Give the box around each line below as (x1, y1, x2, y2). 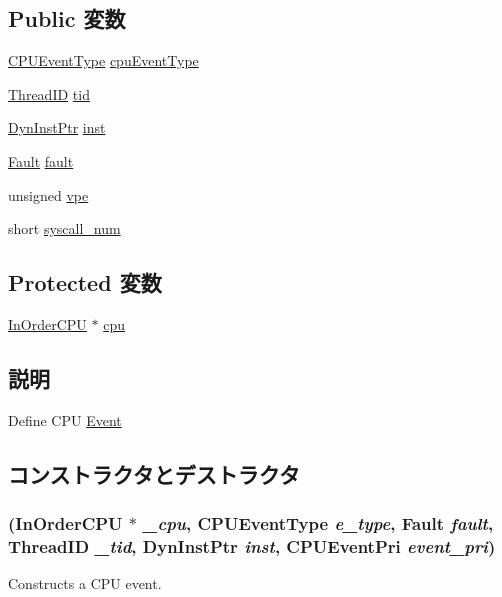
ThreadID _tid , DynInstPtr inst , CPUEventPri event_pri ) (8, 533, 496, 558)
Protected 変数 (8, 267, 162, 298)
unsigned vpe (8, 184, 89, 205)
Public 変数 (8, 3, 126, 34)
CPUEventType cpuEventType (8, 50, 199, 71)
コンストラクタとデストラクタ (8, 458, 300, 489)
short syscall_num (8, 218, 121, 239)
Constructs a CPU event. (8, 573, 162, 594)
